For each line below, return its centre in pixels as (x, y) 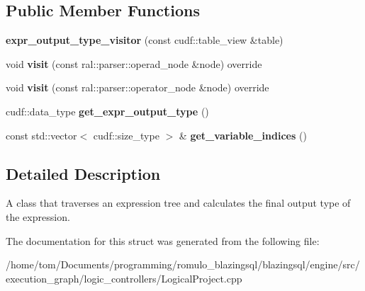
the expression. (38, 216)
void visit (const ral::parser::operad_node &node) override (134, 63)
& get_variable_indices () (243, 135)
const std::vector (41, 135)
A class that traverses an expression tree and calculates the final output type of (178, 203)
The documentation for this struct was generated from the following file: (163, 240)
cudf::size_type (126, 135)
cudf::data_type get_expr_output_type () (107, 111)
